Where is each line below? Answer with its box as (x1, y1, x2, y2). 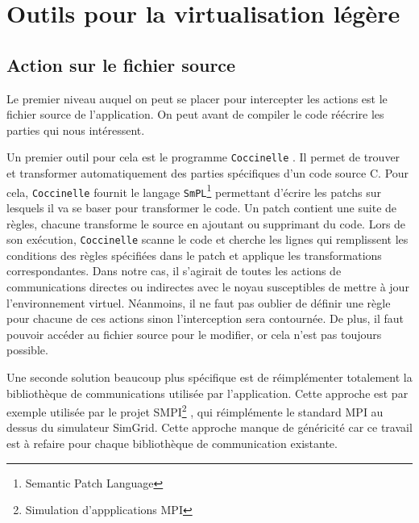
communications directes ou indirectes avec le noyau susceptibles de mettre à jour (6, 278, 409, 295)
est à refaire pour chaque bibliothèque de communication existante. (6, 434, 338, 451)
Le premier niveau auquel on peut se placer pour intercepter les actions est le (6, 90, 388, 107)
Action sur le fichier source (6, 52, 236, 77)
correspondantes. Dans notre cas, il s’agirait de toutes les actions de (6, 262, 342, 279)
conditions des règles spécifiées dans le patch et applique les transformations (6, 246, 382, 263)
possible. (6, 341, 48, 358)
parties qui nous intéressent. (6, 121, 145, 138)
